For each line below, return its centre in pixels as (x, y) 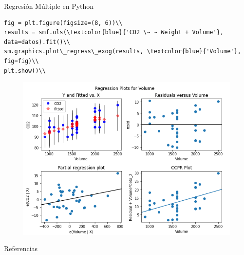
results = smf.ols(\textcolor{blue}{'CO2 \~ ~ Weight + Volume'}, (114, 32)
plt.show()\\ (25, 71)
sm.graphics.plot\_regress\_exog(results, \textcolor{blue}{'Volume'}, (122, 52)
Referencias (21, 248)
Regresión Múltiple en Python (49, 6)
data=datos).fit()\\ (37, 42)
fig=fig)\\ (21, 61)
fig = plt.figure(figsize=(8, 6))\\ (63, 23)
